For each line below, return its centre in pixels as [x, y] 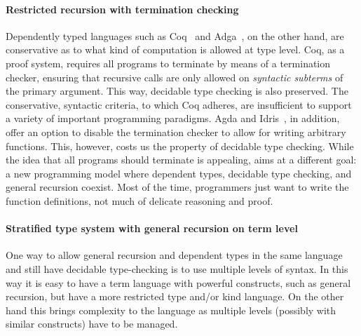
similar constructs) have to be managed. [92, 324]
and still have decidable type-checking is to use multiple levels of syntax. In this [177, 268]
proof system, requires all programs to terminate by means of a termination [168, 63]
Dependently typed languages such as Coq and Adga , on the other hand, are [175, 35]
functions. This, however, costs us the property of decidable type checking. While [180, 146]
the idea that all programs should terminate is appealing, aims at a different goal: [181, 160]
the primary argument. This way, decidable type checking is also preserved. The [177, 91]
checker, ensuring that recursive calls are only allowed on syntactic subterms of [175, 77]
